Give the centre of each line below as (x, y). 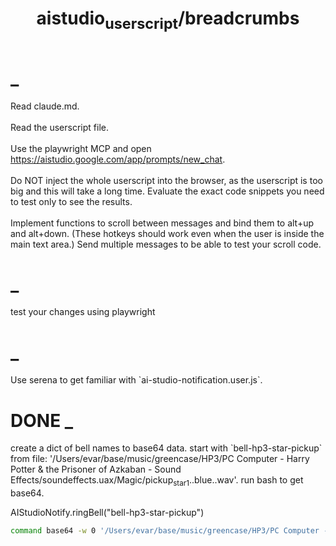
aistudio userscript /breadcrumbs (168, 20)
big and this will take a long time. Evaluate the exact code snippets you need (167, 191)
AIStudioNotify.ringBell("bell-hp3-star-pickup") (107, 513)
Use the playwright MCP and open (81, 148)
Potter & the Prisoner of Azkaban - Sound (96, 469)
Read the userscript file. (59, 127)
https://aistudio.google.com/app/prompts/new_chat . (118, 159)
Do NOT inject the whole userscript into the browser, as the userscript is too (166, 180)
